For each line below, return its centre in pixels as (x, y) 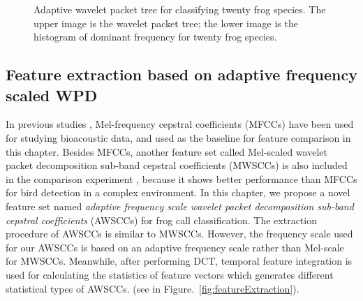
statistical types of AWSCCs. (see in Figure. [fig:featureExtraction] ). (153, 288)
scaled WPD (52, 95)
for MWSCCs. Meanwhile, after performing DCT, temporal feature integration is (179, 261)
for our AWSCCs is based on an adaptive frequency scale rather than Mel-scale (175, 247)
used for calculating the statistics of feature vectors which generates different (170, 274)
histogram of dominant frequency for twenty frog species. (155, 37)
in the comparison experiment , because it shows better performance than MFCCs (181, 178)
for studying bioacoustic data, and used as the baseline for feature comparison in (178, 137)
